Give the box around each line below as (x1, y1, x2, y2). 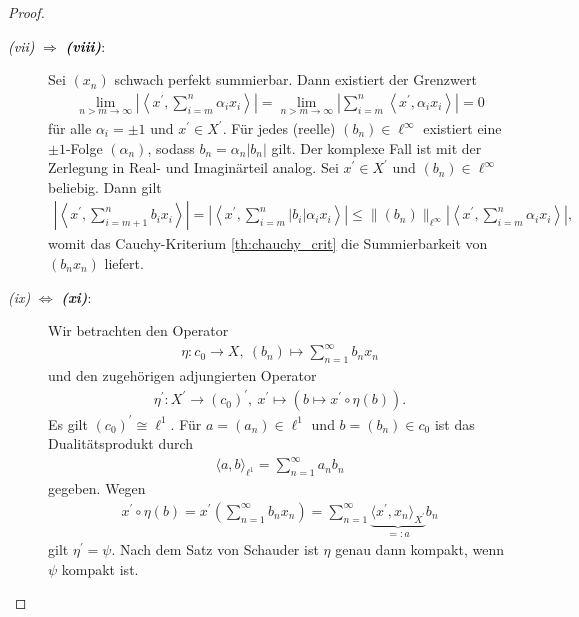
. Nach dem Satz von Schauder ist (111, 539, 319, 560)
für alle (48, 118, 92, 139)
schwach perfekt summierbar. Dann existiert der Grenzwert (114, 69, 477, 90)
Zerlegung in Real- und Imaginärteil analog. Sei (48, 157, 339, 178)
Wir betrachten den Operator (48, 320, 229, 341)
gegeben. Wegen (48, 478, 146, 499)
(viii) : (65, 35, 106, 56)
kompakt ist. (61, 558, 139, 579)
